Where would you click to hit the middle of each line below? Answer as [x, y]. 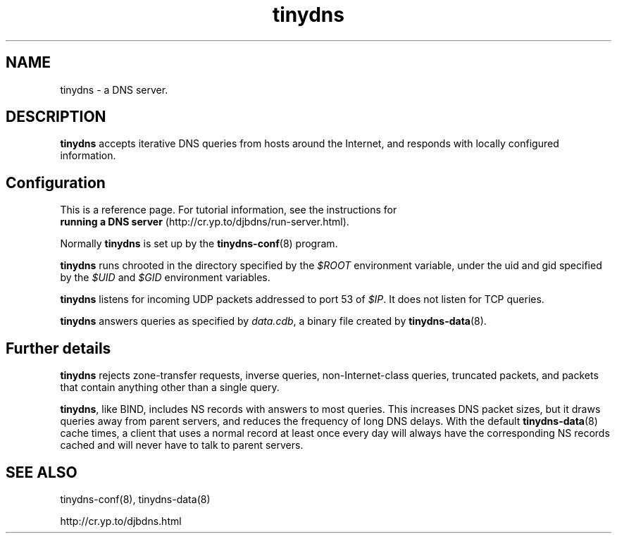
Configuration [56, 182]
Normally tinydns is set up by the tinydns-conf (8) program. [199, 244]
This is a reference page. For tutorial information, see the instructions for [229, 210]
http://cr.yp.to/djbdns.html [121, 521]
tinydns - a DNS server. [114, 89]
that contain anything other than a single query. [170, 388]
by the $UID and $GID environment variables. [165, 278]
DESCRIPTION [56, 117]
